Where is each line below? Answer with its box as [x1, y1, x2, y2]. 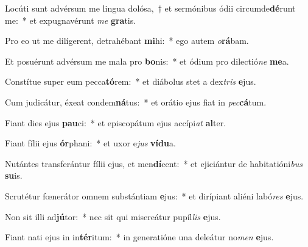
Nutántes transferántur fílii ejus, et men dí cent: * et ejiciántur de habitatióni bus [5, 157, 303, 170]
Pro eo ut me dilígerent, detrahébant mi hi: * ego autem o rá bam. [5, 34, 249, 47]
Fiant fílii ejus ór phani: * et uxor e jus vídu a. [5, 137, 176, 149]
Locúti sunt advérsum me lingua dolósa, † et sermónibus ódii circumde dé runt [5, 2, 296, 14]
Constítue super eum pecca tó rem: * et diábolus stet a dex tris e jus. [5, 75, 256, 88]
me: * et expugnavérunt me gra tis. [5, 13, 136, 26]
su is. [5, 169, 23, 182]
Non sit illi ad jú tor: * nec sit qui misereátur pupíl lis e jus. [5, 210, 221, 223]
